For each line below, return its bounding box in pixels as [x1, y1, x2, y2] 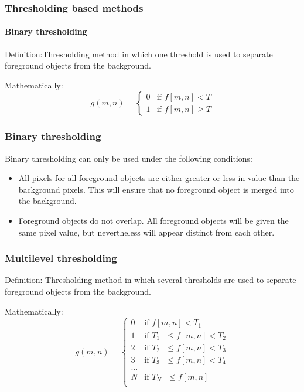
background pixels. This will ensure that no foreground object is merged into [18, 183, 294, 195]
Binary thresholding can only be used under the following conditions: [5, 152, 252, 164]
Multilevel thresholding [5, 251, 117, 265]
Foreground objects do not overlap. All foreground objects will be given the [18, 214, 289, 227]
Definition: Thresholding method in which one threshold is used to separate [5, 47, 273, 60]
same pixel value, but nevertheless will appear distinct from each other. [18, 226, 275, 238]
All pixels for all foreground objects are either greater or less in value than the [18, 172, 300, 184]
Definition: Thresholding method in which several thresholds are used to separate [5, 274, 296, 286]
